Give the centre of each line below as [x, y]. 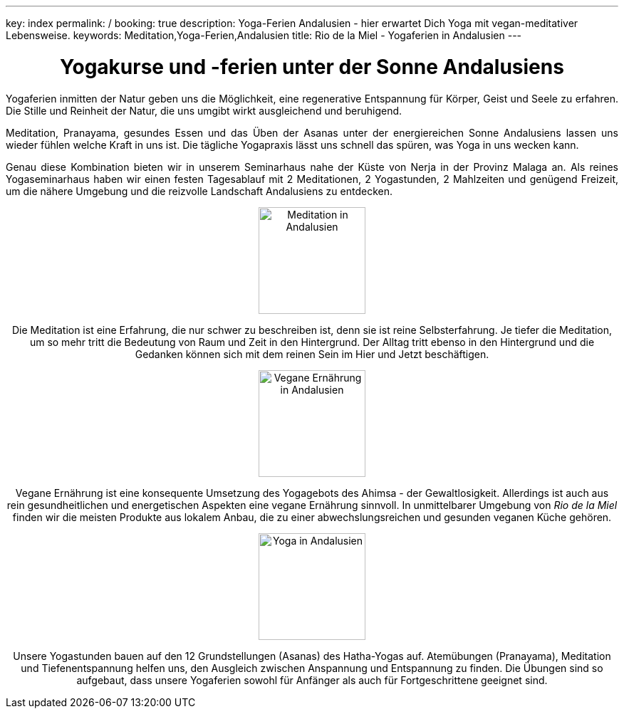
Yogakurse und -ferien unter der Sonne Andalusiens [312, 67]
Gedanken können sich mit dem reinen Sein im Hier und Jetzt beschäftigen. [312, 354]
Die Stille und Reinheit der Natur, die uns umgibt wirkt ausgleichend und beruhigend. [204, 110]
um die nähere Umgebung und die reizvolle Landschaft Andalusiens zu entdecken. [199, 191]
